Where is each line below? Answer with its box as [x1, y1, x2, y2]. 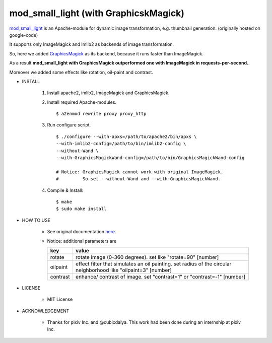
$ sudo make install [56, 206, 107, 212]
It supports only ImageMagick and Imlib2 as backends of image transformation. [9, 41, 174, 47]
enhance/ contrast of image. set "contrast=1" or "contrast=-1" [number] [76, 273, 245, 280]
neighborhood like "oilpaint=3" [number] [76, 266, 172, 273]
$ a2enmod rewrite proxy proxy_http [56, 111, 147, 117]
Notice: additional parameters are [47, 238, 117, 244]
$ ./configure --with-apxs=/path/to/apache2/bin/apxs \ [56, 133, 197, 140]
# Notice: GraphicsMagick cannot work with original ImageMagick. [56, 169, 224, 175]
